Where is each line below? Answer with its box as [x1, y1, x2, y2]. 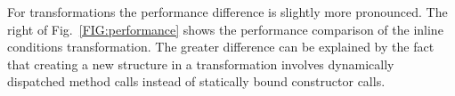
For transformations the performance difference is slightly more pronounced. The [7, 3, 448, 20]
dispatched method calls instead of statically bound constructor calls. [7, 72, 386, 91]
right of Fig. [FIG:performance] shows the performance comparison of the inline [7, 20, 443, 38]
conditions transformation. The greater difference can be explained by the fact [7, 37, 435, 56]
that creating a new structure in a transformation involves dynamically [7, 54, 394, 73]
